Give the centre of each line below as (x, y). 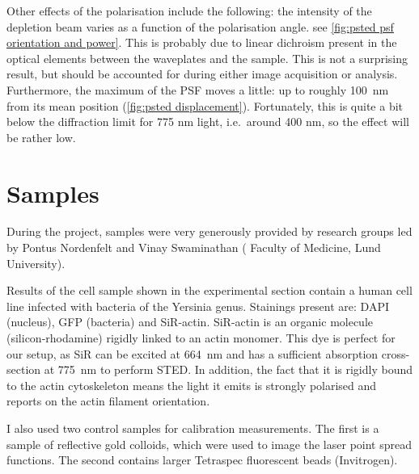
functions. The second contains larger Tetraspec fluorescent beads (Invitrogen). (202, 460)
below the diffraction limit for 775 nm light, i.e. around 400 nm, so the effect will (208, 122)
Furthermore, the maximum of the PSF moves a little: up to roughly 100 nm (198, 89)
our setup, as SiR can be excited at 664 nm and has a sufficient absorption (193, 353)
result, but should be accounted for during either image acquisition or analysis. (202, 74)
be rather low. (41, 137)
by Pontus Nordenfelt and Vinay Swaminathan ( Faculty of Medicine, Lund (194, 247)
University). (36, 263)
